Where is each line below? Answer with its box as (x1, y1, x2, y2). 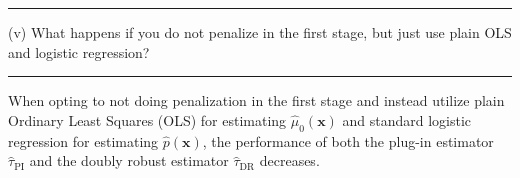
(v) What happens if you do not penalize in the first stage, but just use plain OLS (8, 22, 512, 42)
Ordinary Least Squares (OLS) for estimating (8, 109, 287, 130)
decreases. (259, 150, 320, 171)
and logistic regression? (8, 41, 150, 62)
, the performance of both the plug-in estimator (202, 130, 494, 151)
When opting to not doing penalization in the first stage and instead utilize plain (8, 90, 505, 111)
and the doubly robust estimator (29, 150, 229, 171)
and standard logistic (342, 109, 472, 130)
